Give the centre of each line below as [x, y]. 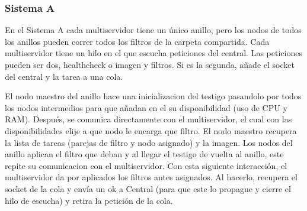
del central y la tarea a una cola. [64, 76]
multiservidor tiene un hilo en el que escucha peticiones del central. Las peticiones [153, 53]
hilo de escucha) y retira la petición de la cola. [89, 200]
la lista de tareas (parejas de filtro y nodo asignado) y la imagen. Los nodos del [149, 142]
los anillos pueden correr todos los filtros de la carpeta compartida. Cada [137, 41]
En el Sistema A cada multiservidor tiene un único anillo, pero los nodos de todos [153, 30]
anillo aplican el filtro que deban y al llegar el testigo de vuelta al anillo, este [144, 154]
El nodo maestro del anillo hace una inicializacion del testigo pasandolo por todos [153, 96]
